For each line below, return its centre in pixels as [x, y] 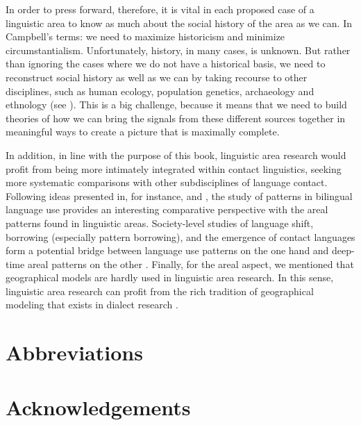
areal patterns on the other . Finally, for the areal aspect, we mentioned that [191, 264]
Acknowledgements [98, 407]
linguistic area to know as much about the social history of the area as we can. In [179, 23]
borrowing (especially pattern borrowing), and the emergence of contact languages [180, 236]
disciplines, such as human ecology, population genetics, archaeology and [160, 91]
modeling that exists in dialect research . [92, 305]
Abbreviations [74, 352]
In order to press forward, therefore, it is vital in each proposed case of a [160, 9]
